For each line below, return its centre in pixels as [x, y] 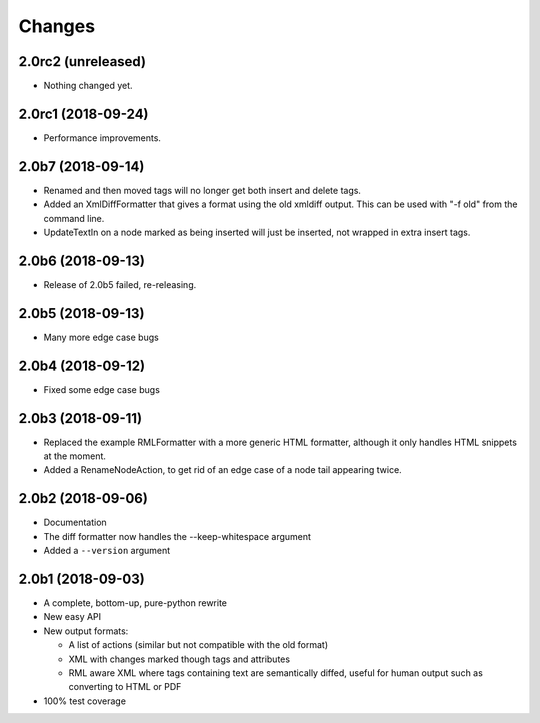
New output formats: [86, 631]
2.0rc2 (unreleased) [82, 61]
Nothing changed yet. [88, 86]
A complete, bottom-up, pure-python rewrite [135, 603]
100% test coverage [85, 701]
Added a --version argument [107, 551]
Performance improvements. [102, 137]
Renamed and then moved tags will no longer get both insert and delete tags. [202, 190]
